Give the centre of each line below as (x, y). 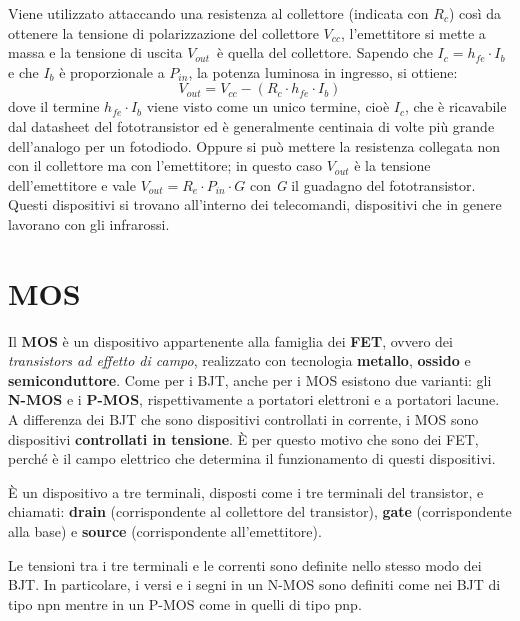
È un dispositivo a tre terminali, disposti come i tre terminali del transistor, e (246, 491)
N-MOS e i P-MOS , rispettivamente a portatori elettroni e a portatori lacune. (254, 399)
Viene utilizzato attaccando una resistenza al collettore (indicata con (218, 13)
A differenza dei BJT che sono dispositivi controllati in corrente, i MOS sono (243, 419)
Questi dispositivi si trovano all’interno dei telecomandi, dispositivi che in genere (255, 204)
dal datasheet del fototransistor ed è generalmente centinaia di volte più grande (251, 125)
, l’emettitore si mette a (413, 32)
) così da (475, 13)
